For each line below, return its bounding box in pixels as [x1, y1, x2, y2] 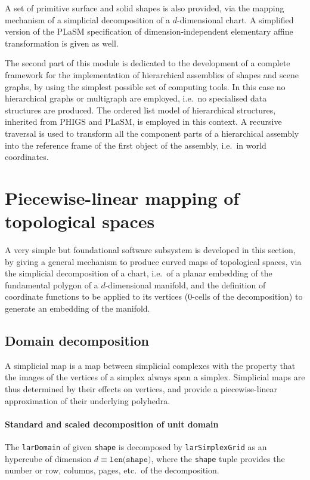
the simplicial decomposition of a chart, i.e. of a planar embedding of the [5, 267, 272, 279]
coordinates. [5, 150, 49, 163]
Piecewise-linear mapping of [5, 185, 240, 210]
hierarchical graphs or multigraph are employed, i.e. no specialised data [5, 92, 267, 104]
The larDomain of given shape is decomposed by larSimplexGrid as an [5, 440, 267, 453]
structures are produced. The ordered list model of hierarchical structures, [5, 103, 276, 116]
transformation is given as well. [5, 36, 119, 49]
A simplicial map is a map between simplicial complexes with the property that [5, 359, 296, 371]
